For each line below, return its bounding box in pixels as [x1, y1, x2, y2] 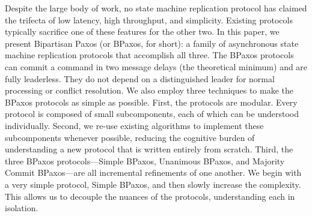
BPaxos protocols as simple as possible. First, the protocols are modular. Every [5, 95, 298, 108]
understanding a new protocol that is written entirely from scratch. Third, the [5, 143, 293, 155]
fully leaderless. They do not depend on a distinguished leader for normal [5, 72, 275, 85]
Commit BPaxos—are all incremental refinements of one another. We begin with [5, 166, 302, 179]
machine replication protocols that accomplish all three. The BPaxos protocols [5, 49, 294, 61]
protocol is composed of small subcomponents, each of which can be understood [5, 107, 299, 120]
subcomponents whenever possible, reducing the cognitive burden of [5, 131, 255, 143]
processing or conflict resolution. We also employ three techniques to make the [5, 84, 294, 97]
